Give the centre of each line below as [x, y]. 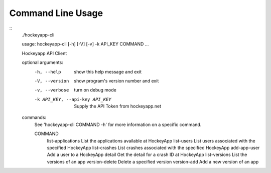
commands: [34, 117]
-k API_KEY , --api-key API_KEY [73, 99]
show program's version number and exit [116, 80]
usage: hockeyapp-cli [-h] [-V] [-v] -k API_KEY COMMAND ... [85, 44]
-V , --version [52, 81]
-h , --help [48, 72]
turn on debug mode [95, 90]
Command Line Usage [56, 13]
